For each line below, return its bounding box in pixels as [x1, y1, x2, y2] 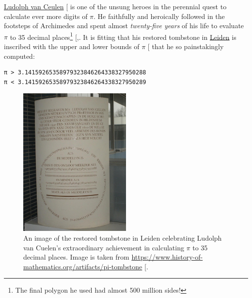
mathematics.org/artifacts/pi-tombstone [23, 261, 142, 271]
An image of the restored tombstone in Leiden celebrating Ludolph [23, 233, 222, 243]
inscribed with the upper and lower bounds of [4, 41, 140, 52]
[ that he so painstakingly [147, 41, 224, 52]
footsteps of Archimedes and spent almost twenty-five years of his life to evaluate [4, 20, 244, 31]
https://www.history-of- [131, 252, 203, 262]
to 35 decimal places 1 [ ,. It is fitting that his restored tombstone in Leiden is [10, 30, 236, 42]
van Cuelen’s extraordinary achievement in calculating [23, 242, 184, 252]
